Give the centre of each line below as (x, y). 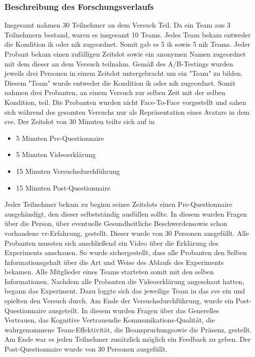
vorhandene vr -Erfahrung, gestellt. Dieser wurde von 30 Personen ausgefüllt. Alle (127, 233)
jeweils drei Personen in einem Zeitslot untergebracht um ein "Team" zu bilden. (124, 73)
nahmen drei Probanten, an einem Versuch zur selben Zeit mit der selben (115, 92)
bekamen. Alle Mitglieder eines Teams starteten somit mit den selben (109, 272)
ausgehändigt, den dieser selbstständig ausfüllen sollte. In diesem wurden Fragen (126, 213)
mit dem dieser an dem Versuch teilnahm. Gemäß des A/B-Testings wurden (119, 63)
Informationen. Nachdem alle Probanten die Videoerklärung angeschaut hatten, (124, 281)
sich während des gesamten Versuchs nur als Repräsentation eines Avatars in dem (127, 112)
